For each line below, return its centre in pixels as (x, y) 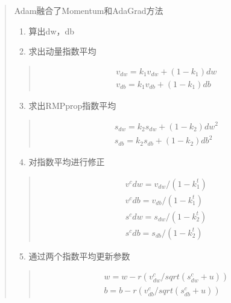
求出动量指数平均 (62, 51)
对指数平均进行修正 (67, 162)
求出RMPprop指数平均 (72, 105)
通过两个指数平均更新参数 (79, 256)
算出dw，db (52, 31)
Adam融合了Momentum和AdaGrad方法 (89, 10)
